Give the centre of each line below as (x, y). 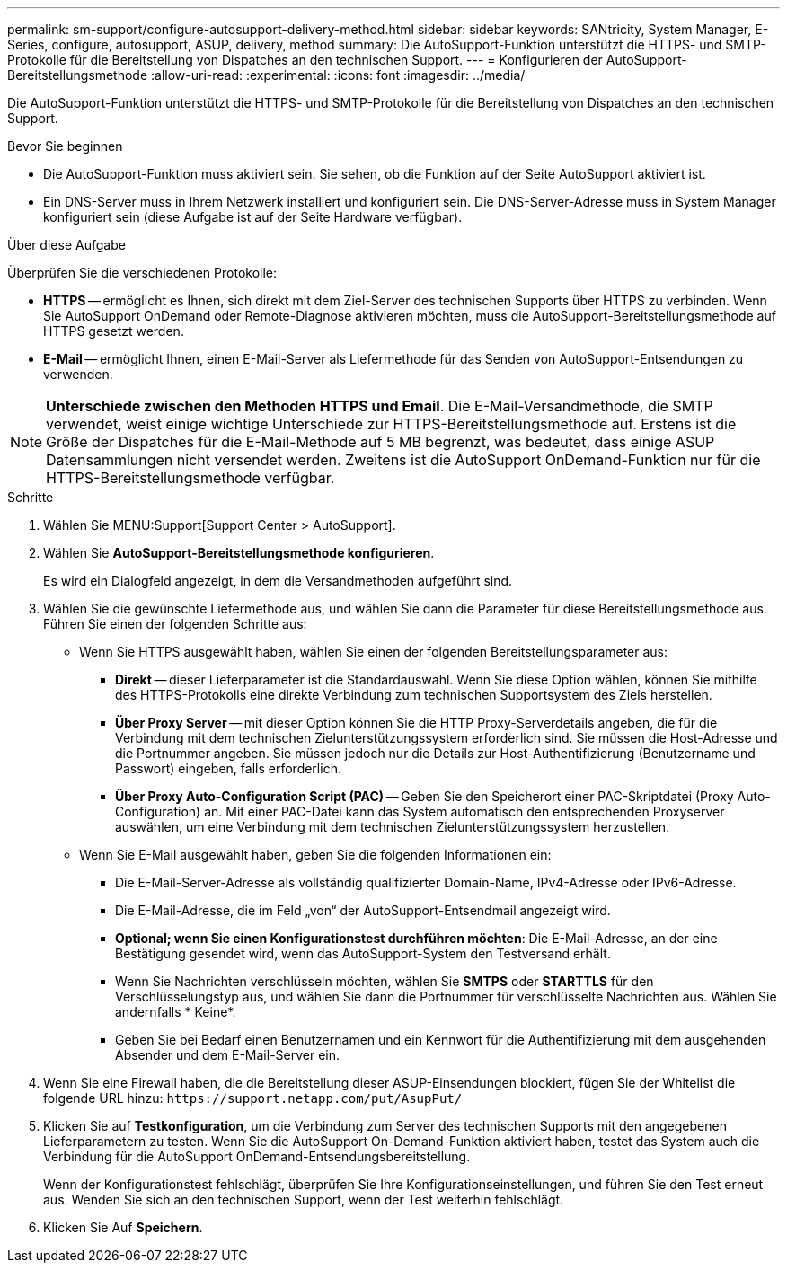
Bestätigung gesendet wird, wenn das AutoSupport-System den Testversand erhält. (363, 953)
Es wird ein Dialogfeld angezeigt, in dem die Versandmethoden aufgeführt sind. (278, 581)
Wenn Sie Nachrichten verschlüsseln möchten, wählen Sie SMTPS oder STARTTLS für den (385, 981)
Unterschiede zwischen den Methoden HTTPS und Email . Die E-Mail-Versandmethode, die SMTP (380, 406)
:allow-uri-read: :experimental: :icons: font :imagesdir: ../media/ (338, 75)
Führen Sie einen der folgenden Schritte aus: (175, 624)
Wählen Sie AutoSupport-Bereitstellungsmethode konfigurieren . (239, 553)
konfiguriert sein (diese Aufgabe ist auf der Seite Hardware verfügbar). (253, 217)
